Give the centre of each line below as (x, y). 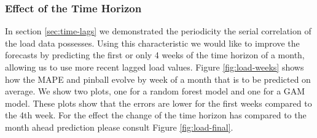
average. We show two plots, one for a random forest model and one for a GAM (155, 91)
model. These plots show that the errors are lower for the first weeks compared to (158, 103)
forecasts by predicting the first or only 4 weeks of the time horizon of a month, (155, 55)
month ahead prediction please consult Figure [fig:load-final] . (119, 127)
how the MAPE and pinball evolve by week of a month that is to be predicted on (158, 79)
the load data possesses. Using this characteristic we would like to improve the (152, 43)
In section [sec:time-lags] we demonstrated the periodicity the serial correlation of (158, 31)
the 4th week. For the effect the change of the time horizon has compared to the (156, 115)
